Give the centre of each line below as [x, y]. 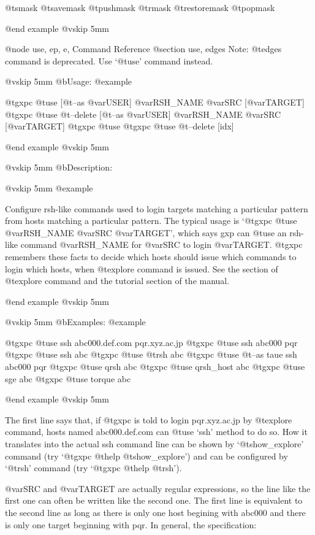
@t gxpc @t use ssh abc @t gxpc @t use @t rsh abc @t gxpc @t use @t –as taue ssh [151, 354]
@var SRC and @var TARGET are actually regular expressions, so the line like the [158, 488]
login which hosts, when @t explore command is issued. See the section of [142, 268]
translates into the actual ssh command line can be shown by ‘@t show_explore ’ [154, 444]
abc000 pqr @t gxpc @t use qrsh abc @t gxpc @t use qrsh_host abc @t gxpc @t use [155, 367]
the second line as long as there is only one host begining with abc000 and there [155, 512]
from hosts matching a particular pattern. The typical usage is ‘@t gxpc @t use [151, 221]
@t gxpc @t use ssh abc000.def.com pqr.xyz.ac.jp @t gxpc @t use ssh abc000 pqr [151, 342]
